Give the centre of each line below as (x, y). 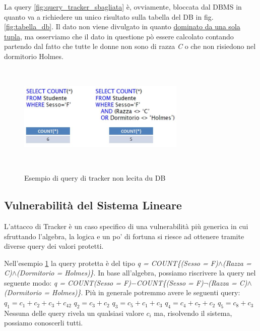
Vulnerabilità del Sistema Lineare (93, 205)
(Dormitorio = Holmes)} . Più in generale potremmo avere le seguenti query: (122, 292)
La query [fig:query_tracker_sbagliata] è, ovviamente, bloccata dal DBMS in (123, 7)
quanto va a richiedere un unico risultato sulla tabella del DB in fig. (109, 16)
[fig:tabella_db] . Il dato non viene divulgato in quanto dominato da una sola (122, 26)
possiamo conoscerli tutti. (44, 323)
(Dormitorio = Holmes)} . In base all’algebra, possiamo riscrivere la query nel (136, 273)
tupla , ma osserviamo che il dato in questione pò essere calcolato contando (119, 36)
